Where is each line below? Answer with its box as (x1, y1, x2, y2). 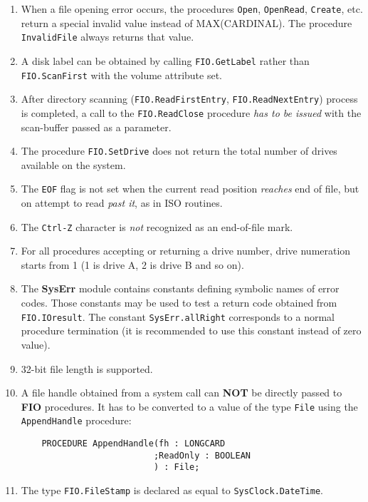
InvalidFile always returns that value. (21, 29, 194, 44)
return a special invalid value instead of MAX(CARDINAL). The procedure (21, 15, 352, 30)
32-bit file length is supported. (21, 361, 153, 376)
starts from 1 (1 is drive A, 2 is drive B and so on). (21, 257, 244, 272)
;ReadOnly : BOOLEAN (153, 450, 251, 461)
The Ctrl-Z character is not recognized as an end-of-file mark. (21, 219, 293, 234)
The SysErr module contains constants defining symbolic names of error (21, 281, 340, 296)
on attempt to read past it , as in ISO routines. (21, 195, 223, 210)
